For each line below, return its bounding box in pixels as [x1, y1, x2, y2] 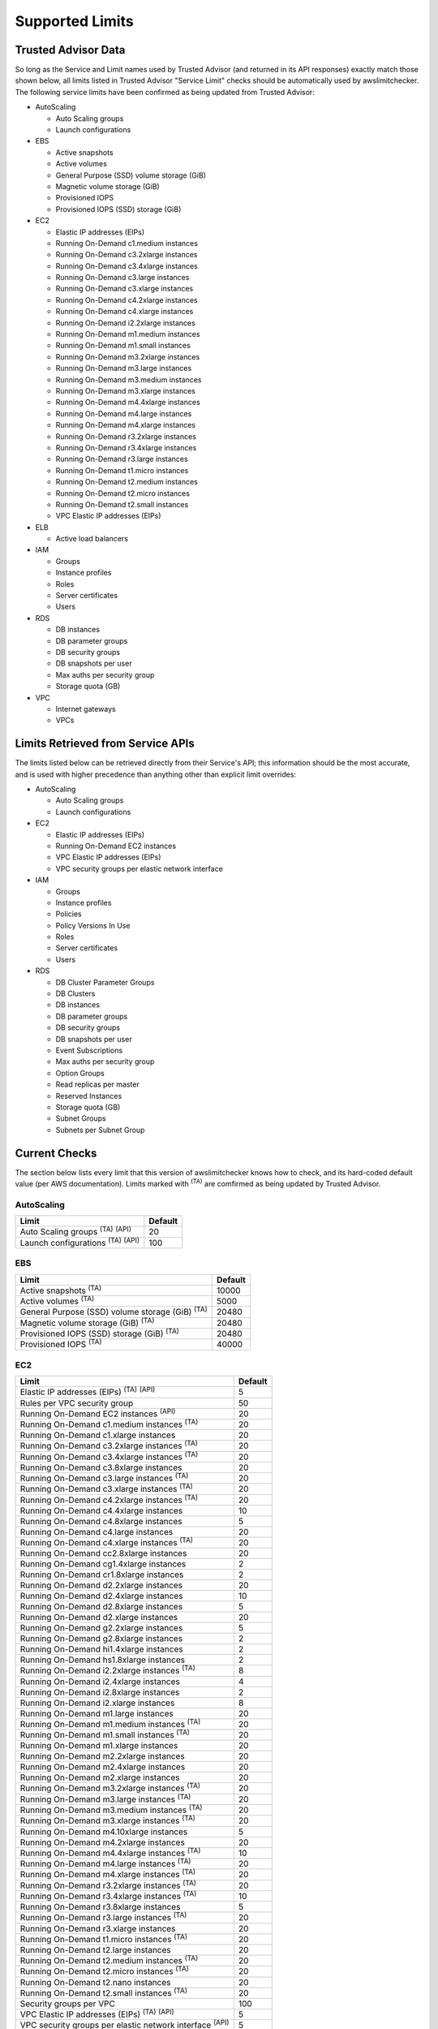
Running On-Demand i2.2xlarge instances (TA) [19, 1664, 196, 1676]
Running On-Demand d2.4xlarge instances [19, 1591, 183, 1602]
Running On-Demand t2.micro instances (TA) [19, 1964, 190, 1977]
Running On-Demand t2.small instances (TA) [19, 1985, 188, 1998]
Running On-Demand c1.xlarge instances [19, 1429, 176, 1441]
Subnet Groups [55, 1114, 106, 1123]
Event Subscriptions [55, 1045, 123, 1055]
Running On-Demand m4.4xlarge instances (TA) [19, 1846, 201, 1859]
